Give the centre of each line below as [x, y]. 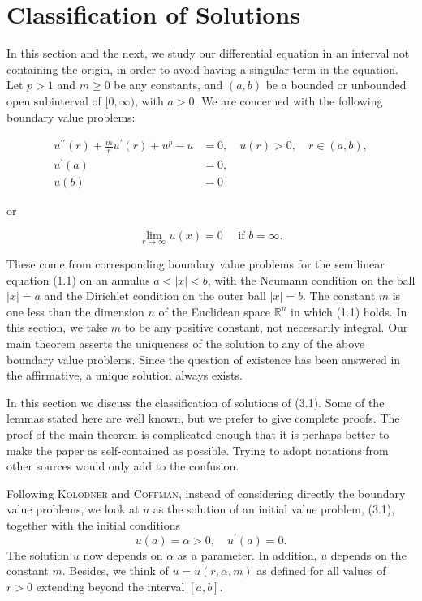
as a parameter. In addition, [247, 554]
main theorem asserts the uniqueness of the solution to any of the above [186, 343]
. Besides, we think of [115, 571]
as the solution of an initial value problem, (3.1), [274, 509]
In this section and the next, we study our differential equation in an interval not [208, 53]
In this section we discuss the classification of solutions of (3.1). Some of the [196, 402]
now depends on [123, 554]
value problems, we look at [73, 509]
